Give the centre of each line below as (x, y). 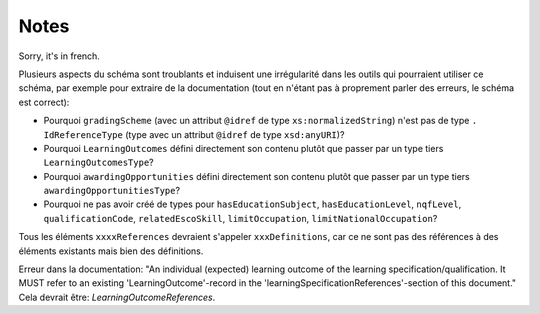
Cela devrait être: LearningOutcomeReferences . (117, 297)
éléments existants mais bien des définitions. (111, 251)
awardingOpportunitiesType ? (111, 191)
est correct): (44, 102)
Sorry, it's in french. (59, 56)
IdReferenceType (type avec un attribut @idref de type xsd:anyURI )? (194, 134)
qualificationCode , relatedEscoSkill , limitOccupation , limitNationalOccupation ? (240, 218)
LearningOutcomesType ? (98, 162)
